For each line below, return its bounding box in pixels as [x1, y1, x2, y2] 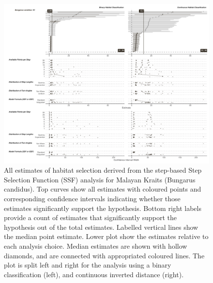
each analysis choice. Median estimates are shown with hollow [4, 240, 187, 251]
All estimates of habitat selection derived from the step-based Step [4, 165, 202, 175]
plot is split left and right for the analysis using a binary [4, 260, 171, 270]
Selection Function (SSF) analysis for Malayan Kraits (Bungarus [4, 174, 196, 184]
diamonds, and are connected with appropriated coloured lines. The [4, 250, 205, 260]
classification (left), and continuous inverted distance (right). [4, 269, 184, 279]
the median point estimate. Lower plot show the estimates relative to [4, 231, 209, 241]
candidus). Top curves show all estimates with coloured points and [4, 184, 201, 194]
